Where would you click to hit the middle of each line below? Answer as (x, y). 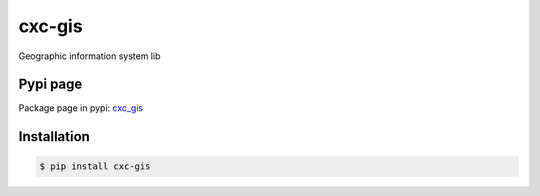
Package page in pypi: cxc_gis (81, 108)
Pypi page (50, 84)
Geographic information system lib (89, 56)
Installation (54, 136)
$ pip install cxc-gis (95, 166)
